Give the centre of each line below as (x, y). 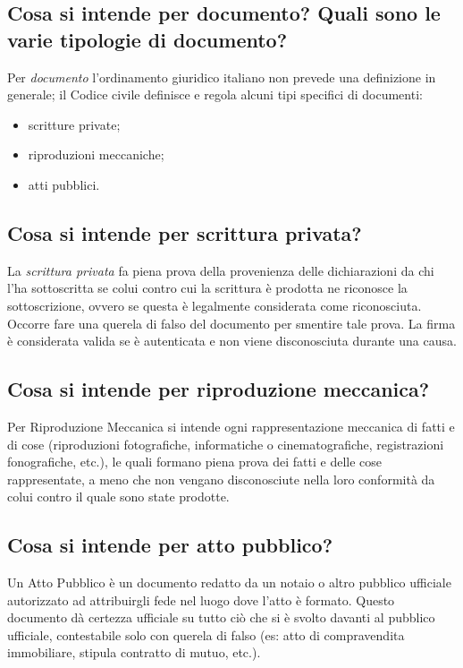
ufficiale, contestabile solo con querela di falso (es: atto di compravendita (206, 634)
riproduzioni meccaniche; (96, 154)
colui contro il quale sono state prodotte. (118, 497)
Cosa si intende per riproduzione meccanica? (219, 389)
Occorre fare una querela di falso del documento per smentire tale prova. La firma (231, 323)
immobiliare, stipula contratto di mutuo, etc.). (134, 652)
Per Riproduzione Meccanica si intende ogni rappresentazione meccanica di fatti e (231, 426)
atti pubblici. (64, 184)
